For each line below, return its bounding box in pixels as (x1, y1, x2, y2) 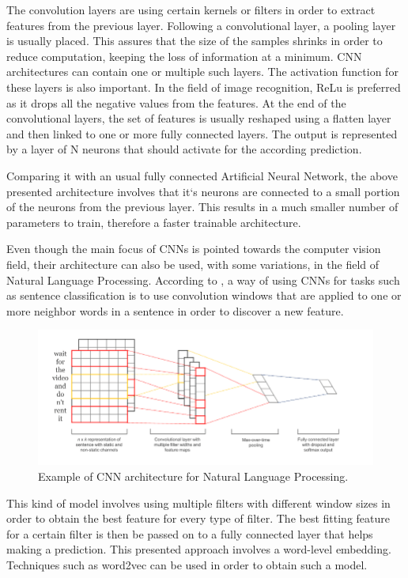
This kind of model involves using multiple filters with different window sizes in (6, 494, 391, 511)
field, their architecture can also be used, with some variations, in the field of (6, 255, 380, 272)
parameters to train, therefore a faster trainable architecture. (6, 213, 301, 230)
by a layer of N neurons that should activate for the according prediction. (6, 141, 362, 157)
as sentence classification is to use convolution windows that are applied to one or (6, 287, 402, 304)
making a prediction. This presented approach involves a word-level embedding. (6, 541, 391, 557)
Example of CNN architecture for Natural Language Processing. (38, 467, 349, 484)
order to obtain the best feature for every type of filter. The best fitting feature (6, 510, 391, 527)
